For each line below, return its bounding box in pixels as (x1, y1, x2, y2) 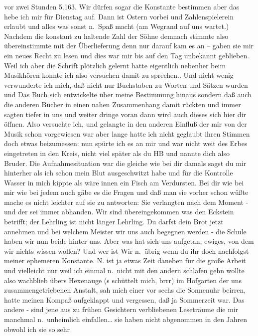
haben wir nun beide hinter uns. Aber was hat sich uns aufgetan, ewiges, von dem (4, 236, 254, 246)
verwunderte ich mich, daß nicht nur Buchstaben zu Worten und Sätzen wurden (4, 79, 248, 90)
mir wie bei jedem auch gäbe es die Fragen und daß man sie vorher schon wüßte (4, 187, 249, 197)
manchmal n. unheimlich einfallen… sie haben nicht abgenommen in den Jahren (4, 314, 248, 324)
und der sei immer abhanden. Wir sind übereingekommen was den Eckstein (4, 206, 234, 217)
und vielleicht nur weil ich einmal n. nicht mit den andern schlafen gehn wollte (4, 265, 245, 276)
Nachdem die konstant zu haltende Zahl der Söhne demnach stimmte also (4, 30, 229, 41)
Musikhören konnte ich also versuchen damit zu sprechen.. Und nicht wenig (4, 70, 234, 80)
